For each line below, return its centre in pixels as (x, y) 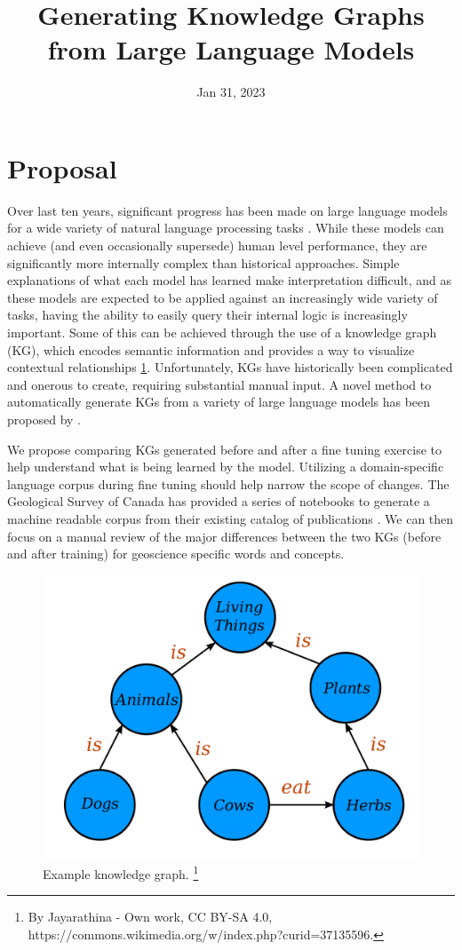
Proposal (62, 167)
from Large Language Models (231, 49)
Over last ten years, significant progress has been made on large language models (227, 210)
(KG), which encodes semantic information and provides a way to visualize (211, 349)
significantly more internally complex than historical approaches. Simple (203, 262)
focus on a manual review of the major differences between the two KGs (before (224, 536)
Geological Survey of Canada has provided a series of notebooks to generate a (219, 501)
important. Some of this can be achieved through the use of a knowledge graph (222, 332)
